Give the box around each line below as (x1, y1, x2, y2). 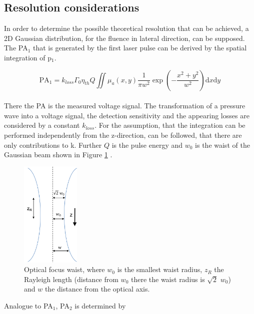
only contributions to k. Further (4, 139, 102, 150)
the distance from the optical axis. (44, 284, 150, 294)
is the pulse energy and (111, 139, 183, 150)
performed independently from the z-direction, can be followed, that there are (4, 129, 242, 140)
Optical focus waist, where (24, 264, 105, 275)
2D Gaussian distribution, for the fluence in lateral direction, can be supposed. (4, 32, 245, 43)
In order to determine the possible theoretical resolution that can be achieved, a (4, 23, 249, 33)
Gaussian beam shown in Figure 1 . (4, 149, 112, 160)
